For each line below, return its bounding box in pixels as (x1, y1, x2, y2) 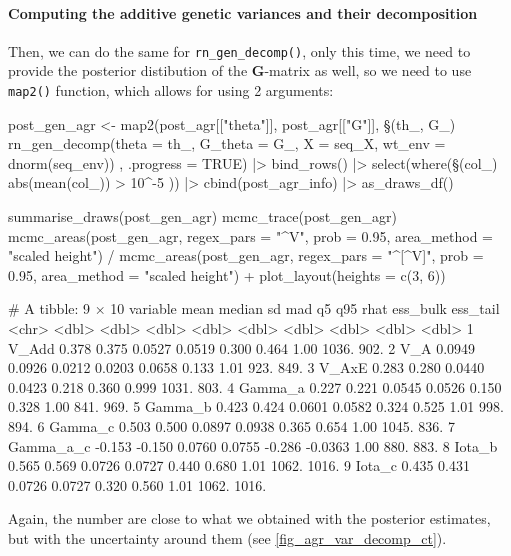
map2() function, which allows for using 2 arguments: (8, 80, 334, 101)
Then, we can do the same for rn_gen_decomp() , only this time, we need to (8, 40, 471, 61)
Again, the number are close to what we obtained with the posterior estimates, (8, 508, 491, 529)
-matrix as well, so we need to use (264, 60, 472, 81)
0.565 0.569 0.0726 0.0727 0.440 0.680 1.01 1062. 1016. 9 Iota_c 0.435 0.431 (8, 455, 470, 476)
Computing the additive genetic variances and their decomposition (8, 2, 478, 23)
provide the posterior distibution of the (8, 60, 248, 81)
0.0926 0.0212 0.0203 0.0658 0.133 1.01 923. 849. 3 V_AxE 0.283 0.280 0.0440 (8, 357, 485, 378)
